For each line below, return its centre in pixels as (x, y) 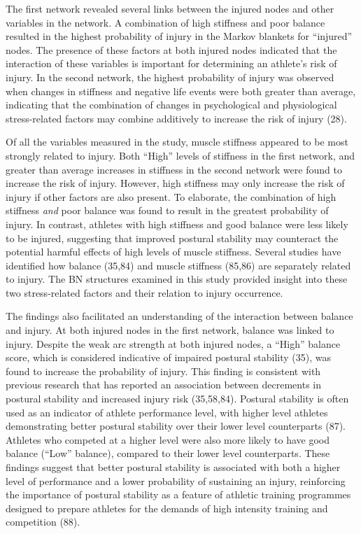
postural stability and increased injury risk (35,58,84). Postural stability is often (177, 399)
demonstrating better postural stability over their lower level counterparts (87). (176, 426)
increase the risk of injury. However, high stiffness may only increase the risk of (175, 183)
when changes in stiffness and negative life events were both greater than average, (181, 91)
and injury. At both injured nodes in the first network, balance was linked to (170, 330)
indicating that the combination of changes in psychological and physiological (171, 105)
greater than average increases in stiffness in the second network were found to (174, 169)
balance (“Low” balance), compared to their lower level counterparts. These (168, 453)
